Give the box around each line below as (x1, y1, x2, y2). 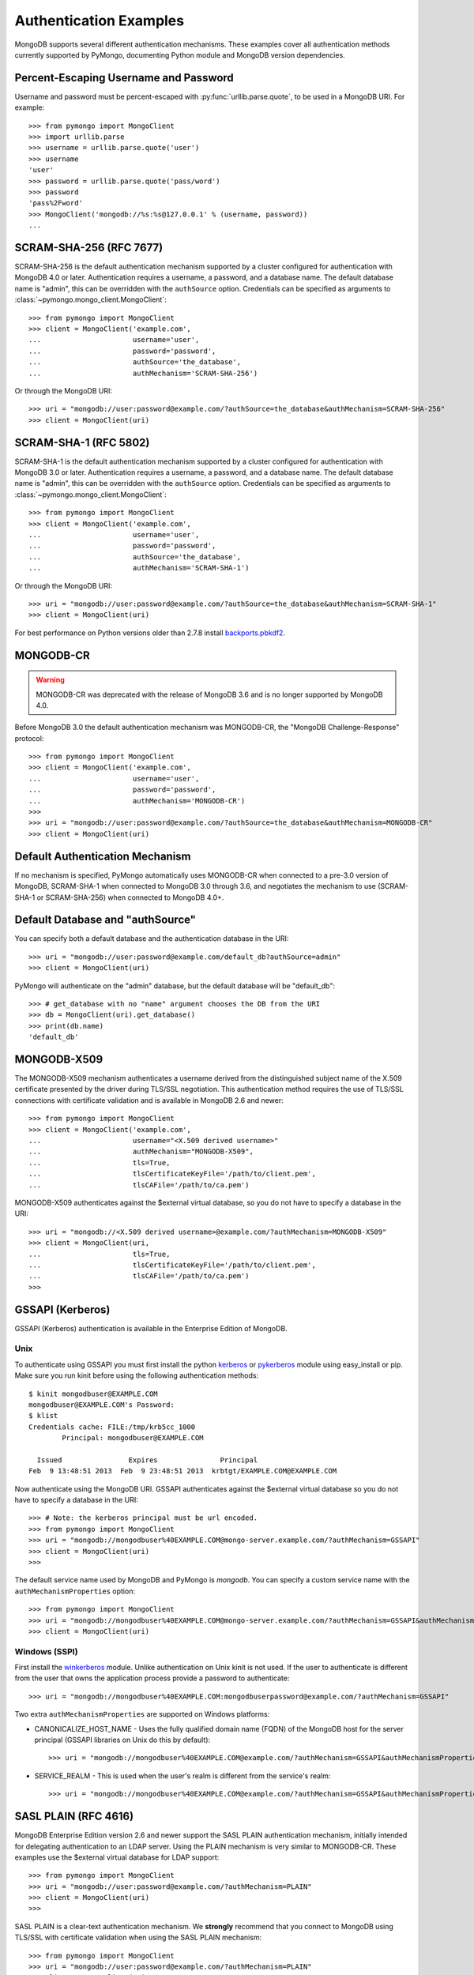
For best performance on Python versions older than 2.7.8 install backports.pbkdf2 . (14, 628, 286, 638)
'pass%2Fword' (28, 198, 83, 208)
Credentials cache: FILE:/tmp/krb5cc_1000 (28, 1422, 196, 1431)
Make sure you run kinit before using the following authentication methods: (14, 1371, 259, 1380)
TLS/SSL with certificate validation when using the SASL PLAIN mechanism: (14, 1932, 262, 1943)
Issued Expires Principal (36, 1455, 258, 1465)
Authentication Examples (14, 12, 185, 29)
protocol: (14, 733, 44, 743)
